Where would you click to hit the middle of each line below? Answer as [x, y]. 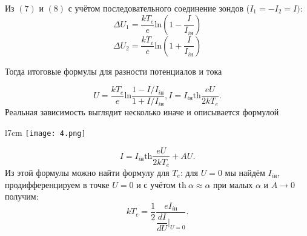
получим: [22, 196]
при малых [233, 184]
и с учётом [156, 184]
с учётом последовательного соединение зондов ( [159, 8]
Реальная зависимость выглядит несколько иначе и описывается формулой [142, 112]
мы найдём [245, 173]
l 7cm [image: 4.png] [45, 132]
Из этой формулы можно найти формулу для [87, 173]
